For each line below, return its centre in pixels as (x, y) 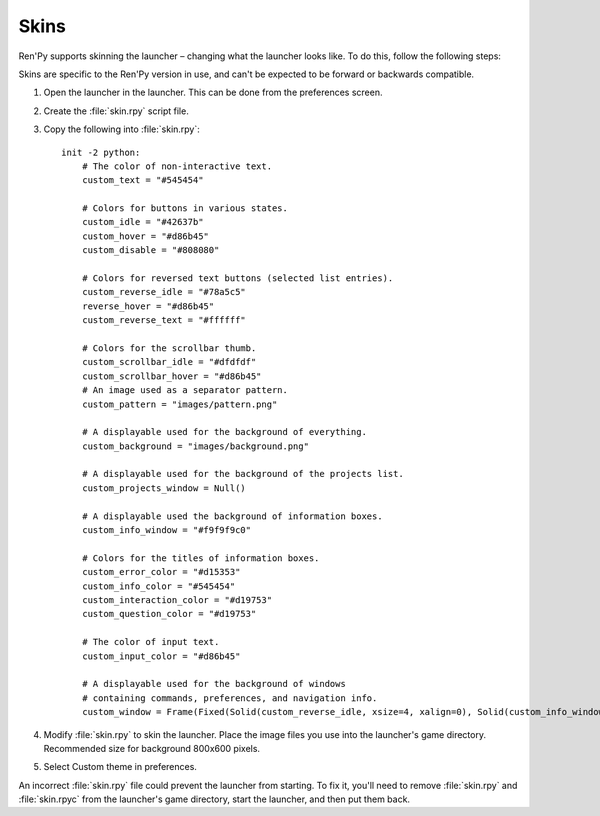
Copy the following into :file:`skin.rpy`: (121, 129)
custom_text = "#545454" (142, 180)
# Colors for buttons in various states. (185, 208)
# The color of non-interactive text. (177, 166)
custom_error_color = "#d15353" (161, 572)
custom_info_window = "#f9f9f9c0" (166, 530)
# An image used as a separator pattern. (185, 390)
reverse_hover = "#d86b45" (148, 306)
